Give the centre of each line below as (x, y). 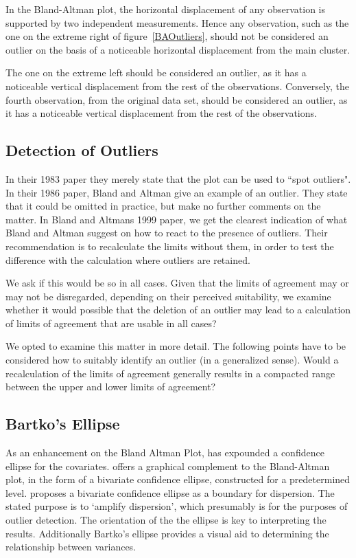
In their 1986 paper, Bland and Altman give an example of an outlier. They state (177, 192)
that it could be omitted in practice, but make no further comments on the (163, 206)
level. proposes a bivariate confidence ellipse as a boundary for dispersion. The (170, 492)
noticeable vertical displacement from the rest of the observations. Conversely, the (178, 86)
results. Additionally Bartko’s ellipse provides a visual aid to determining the (167, 533)
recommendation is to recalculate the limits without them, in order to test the (170, 246)
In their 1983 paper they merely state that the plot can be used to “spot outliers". (178, 178)
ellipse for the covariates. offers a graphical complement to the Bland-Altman (168, 466)
